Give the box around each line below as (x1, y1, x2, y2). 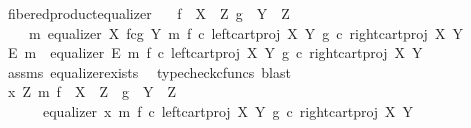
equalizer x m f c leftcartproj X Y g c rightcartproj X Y (42, 100, 414, 121)
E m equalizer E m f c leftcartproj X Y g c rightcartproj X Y (7, 42, 423, 63)
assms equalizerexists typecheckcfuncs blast (7, 61, 291, 82)
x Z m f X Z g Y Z (7, 81, 176, 102)
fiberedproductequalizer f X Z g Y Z (7, 3, 290, 23)
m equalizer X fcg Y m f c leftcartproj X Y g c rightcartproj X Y (28, 22, 463, 43)
